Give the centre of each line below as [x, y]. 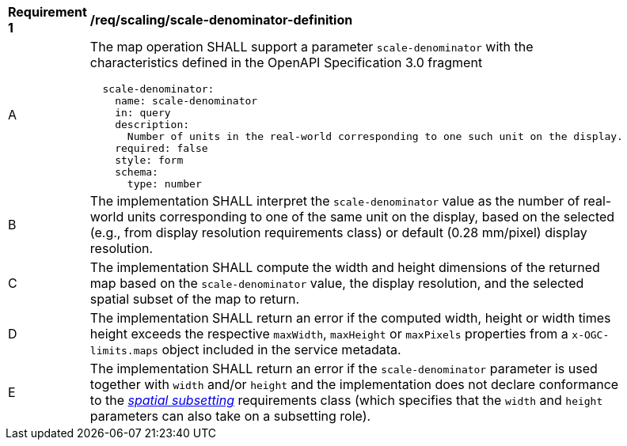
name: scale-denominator [186, 101]
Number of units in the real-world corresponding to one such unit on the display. [375, 136]
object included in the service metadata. [281, 350]
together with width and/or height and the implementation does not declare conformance [354, 384]
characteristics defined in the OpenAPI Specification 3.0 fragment [286, 62]
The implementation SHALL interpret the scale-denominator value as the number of [335, 201]
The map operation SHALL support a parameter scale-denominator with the [312, 47]
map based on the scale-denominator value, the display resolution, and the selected [337, 283]
